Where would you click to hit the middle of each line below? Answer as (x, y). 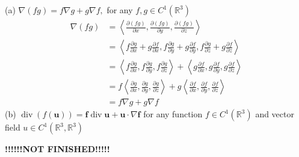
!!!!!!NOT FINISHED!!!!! (57, 149)
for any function (173, 114)
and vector (275, 114)
